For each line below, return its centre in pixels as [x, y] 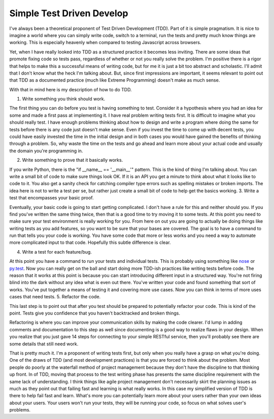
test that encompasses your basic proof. [52, 198]
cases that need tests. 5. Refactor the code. [55, 297]
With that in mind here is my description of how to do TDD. [71, 89]
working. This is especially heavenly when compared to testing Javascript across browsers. [105, 43]
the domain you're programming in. [46, 151]
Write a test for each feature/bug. [57, 252]
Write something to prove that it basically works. [73, 160]
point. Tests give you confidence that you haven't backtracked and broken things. [95, 313]
